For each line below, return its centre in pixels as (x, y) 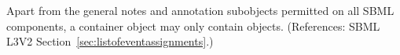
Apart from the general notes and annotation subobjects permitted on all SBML (200, 10)
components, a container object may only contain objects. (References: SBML (193, 26)
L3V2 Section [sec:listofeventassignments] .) (110, 41)
